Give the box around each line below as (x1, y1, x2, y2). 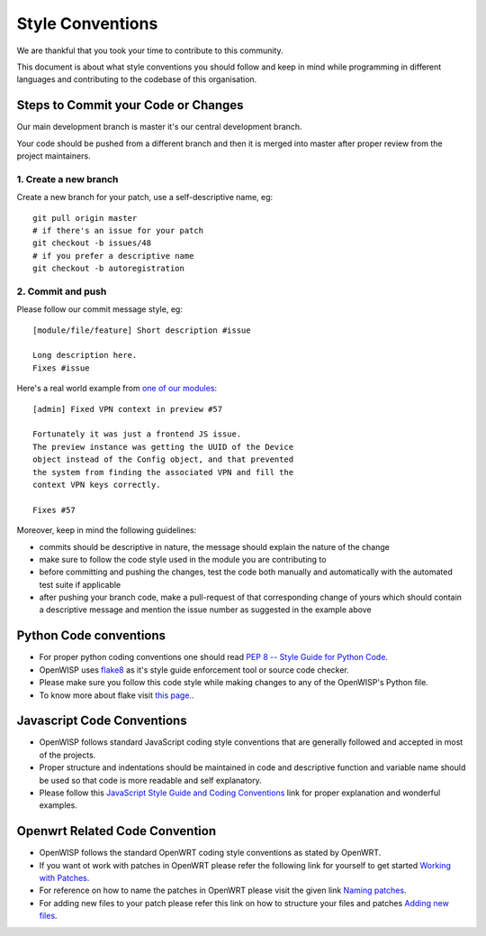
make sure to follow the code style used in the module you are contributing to (39, 554, 327, 564)
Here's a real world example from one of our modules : (16, 383, 218, 394)
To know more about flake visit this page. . (39, 690, 194, 701)
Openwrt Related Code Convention (16, 823, 217, 839)
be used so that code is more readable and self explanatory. (39, 775, 263, 785)
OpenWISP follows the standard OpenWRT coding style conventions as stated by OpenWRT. (39, 848, 382, 858)
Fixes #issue (32, 362, 90, 373)
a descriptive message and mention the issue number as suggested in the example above (39, 604, 373, 615)
